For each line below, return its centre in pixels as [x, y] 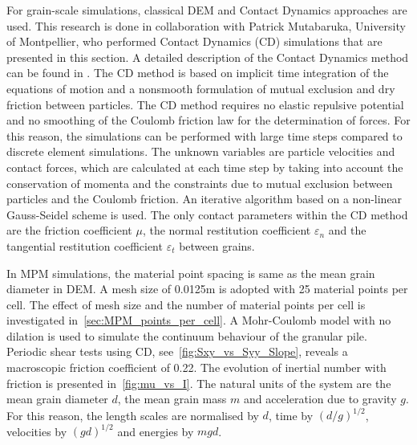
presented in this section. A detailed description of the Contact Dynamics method [208, 57]
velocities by [37, 431]
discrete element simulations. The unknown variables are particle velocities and [201, 151]
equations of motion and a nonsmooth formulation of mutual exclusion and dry [201, 88]
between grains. [217, 245]
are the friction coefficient [69, 230]
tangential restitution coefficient [85, 245]
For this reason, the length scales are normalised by [133, 415]
